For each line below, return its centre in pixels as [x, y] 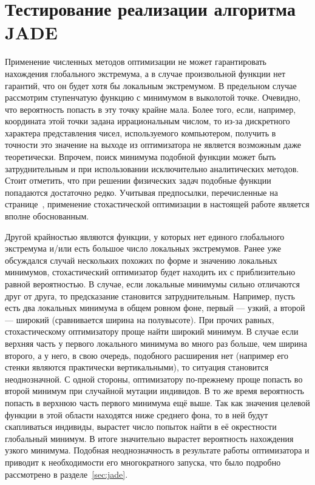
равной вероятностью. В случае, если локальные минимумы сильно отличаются [152, 284]
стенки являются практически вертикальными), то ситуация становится [137, 367]
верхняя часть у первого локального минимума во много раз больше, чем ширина [156, 343]
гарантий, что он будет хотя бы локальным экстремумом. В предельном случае [151, 85]
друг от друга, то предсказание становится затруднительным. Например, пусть [150, 296]
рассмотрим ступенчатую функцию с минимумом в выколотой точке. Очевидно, [153, 97]
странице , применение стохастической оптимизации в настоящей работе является [157, 204]
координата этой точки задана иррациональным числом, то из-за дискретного [147, 121]
